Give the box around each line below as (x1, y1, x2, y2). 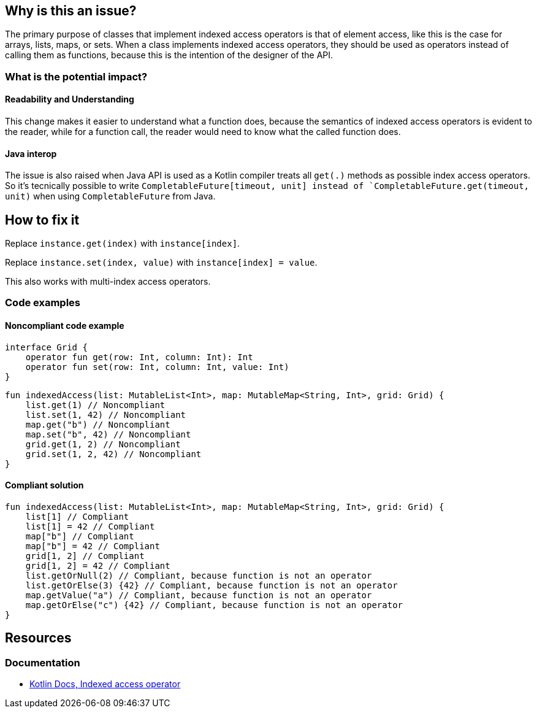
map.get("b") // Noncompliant (25, 419, 170, 430)
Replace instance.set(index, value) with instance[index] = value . (5, 257, 318, 268)
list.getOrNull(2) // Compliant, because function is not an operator (25, 570, 372, 580)
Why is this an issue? (5, 3, 137, 18)
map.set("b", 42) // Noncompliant (25, 429, 191, 439)
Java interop (5, 148, 57, 159)
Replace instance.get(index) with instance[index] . (5, 238, 240, 249)
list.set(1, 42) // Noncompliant (25, 409, 186, 420)
